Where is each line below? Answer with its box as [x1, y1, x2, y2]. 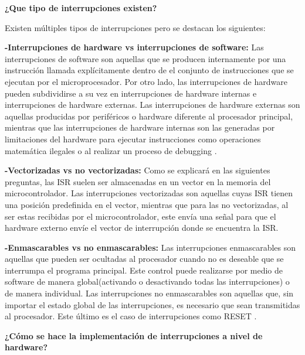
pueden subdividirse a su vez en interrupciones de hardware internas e [5, 87, 257, 99]
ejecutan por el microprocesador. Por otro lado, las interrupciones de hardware [5, 75, 287, 87]
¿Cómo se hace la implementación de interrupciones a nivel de [5, 329, 263, 342]
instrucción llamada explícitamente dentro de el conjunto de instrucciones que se [5, 64, 294, 76]
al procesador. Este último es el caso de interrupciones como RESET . [5, 310, 257, 322]
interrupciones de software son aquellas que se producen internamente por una [5, 52, 286, 64]
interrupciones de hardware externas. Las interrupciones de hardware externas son [5, 98, 300, 111]
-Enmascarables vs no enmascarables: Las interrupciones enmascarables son [5, 241, 296, 253]
